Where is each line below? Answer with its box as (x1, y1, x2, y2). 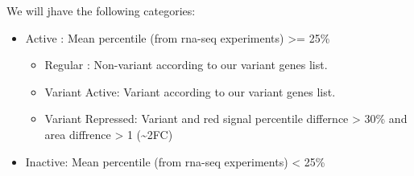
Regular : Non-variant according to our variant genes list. (44, 56, 328, 73)
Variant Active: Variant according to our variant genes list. (44, 83, 336, 100)
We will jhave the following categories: (6, 2, 196, 18)
